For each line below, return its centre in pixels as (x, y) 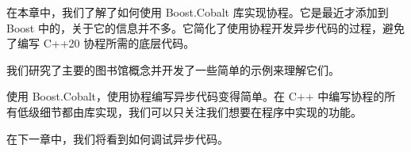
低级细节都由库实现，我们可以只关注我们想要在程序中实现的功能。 (189, 111)
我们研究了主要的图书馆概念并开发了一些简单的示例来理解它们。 (173, 69)
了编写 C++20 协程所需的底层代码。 (101, 43)
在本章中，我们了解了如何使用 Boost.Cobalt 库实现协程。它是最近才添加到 (198, 12)
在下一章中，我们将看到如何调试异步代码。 (117, 138)
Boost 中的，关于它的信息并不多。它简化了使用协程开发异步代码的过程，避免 (205, 27)
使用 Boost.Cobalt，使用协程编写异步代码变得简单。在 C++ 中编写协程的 (196, 96)
